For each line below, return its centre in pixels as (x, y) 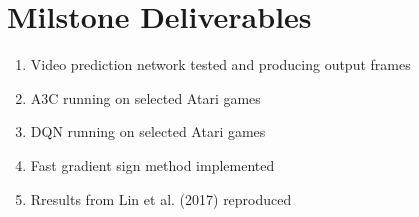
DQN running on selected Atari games (148, 131)
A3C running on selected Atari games (145, 97)
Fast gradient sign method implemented (152, 164)
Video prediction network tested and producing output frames (220, 64)
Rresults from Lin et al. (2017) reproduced (161, 198)
